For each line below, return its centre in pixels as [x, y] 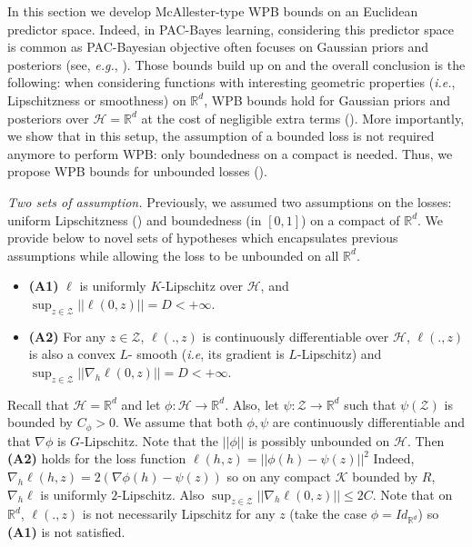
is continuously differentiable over [296, 336]
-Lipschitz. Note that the [150, 440]
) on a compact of [351, 219]
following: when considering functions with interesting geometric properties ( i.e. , [231, 82]
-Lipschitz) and [339, 354]
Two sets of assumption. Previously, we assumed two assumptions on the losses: [230, 201]
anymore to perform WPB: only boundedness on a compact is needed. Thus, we [230, 153]
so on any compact [279, 476]
